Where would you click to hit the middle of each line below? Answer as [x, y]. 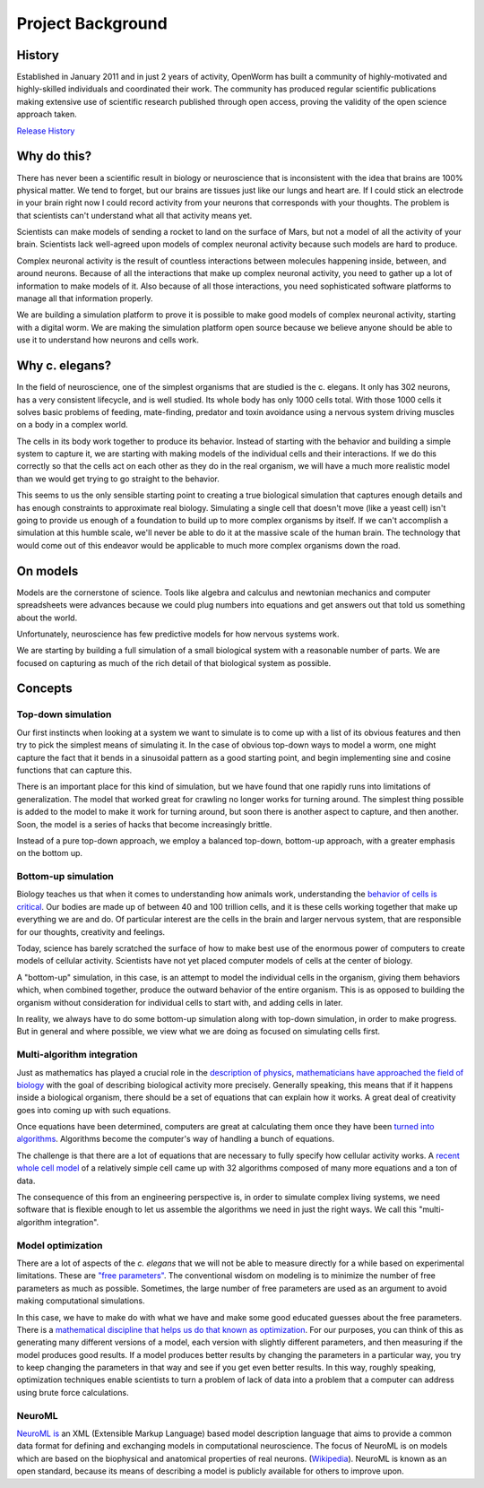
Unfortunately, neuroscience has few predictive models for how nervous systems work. [178, 634]
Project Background [92, 23]
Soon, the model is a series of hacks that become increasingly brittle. [144, 824]
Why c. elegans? [64, 366]
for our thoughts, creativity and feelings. [91, 931]
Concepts [44, 689]
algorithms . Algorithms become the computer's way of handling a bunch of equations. [176, 1139]
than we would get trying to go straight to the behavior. [118, 479]
